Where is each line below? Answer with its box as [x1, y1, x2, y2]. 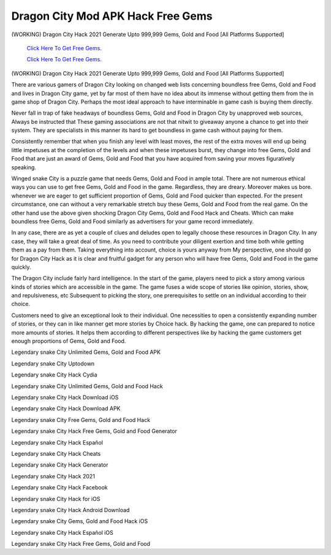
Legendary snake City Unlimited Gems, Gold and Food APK [11, 348, 161, 356]
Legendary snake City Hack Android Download [11, 506, 130, 513]
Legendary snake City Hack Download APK [11, 405, 121, 412]
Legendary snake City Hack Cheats [11, 450, 101, 457]
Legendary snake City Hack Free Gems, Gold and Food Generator [11, 427, 178, 435]
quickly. [11, 263, 31, 270]
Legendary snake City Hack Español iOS [11, 529, 113, 536]
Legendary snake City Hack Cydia [11, 371, 97, 378]
